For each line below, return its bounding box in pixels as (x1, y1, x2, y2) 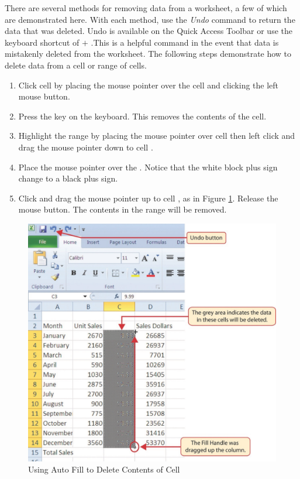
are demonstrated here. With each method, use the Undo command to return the (5, 13, 295, 25)
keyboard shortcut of (5, 36, 80, 48)
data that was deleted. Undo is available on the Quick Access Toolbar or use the (5, 25, 292, 37)
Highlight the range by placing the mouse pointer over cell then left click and (18, 129, 295, 142)
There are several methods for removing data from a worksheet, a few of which (5, 2, 287, 13)
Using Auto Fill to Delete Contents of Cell (28, 463, 180, 475)
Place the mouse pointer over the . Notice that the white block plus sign (18, 160, 278, 173)
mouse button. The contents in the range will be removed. (18, 203, 227, 215)
